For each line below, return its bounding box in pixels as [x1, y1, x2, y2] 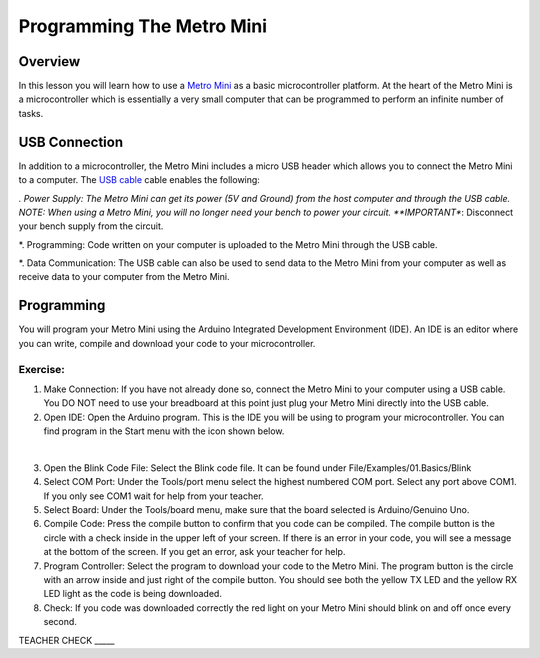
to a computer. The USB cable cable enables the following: [18, 174, 260, 186]
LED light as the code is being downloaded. [43, 588, 222, 600]
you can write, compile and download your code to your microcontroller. [18, 337, 316, 349]
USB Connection [18, 133, 124, 150]
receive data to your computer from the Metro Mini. [18, 271, 230, 283]
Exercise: [18, 362, 65, 376]
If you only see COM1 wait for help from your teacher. [43, 490, 264, 502]
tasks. [18, 107, 44, 119]
